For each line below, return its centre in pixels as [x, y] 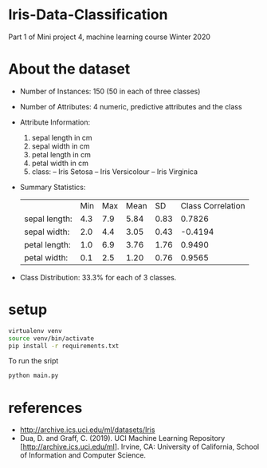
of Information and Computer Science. [82, 455]
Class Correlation [213, 205]
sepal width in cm [61, 146]
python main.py [33, 376]
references [45, 408]
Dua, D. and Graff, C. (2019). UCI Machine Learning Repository [122, 438]
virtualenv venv [35, 331]
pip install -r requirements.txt [64, 346]
